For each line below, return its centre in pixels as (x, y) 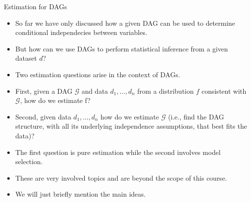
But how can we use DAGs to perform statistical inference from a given (122, 48)
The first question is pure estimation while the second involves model (118, 152)
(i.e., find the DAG (196, 116)
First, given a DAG (44, 91)
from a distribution (165, 91)
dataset (26, 58)
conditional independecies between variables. (81, 32)
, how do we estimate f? (55, 100)
